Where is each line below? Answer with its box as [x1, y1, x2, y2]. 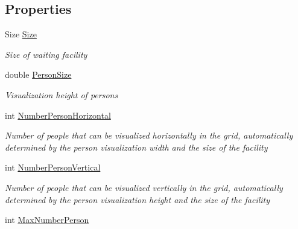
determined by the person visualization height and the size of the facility [5, 193, 270, 205]
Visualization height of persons [5, 88, 118, 101]
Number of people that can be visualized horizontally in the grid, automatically [5, 129, 293, 142]
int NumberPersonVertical [5, 161, 101, 174]
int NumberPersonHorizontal [5, 108, 111, 121]
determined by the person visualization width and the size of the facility [5, 140, 268, 153]
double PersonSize [5, 68, 72, 81]
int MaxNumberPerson [5, 213, 89, 226]
